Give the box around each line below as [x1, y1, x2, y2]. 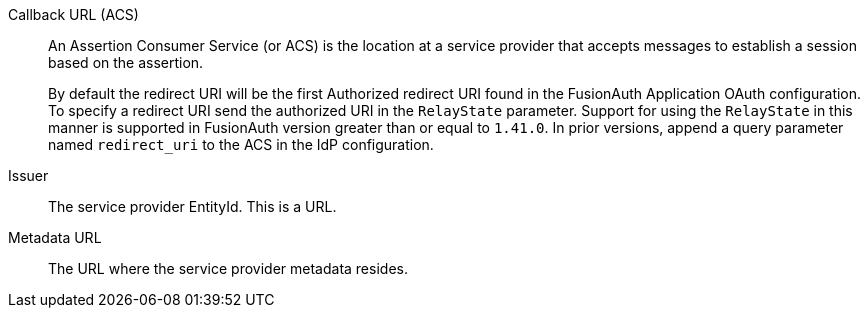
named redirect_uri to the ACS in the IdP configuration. [48, 136, 434, 153]
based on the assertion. [48, 54, 204, 71]
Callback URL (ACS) [8, 6, 139, 23]
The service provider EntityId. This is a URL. [48, 198, 337, 215]
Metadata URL [8, 229, 102, 246]
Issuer [8, 167, 49, 184]
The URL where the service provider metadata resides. [48, 260, 408, 277]
